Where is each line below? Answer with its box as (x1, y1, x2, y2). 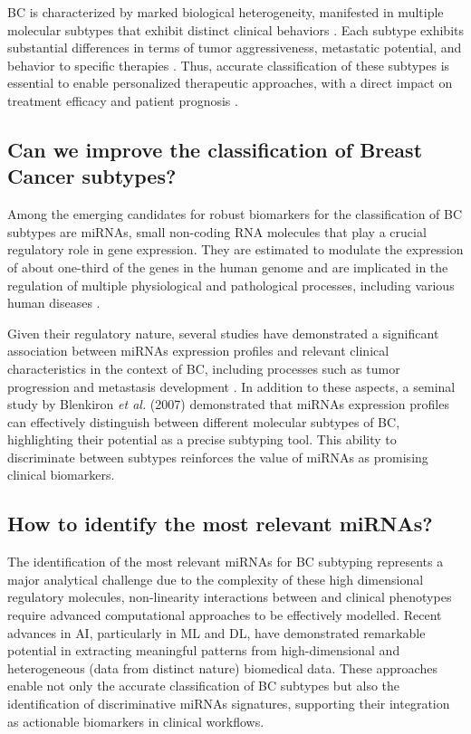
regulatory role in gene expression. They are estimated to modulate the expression (7, 240, 464, 259)
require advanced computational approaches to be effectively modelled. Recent (7, 605, 442, 624)
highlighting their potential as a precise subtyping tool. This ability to (7, 430, 397, 449)
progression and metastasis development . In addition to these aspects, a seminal (7, 377, 456, 396)
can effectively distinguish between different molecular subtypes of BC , (7, 412, 400, 431)
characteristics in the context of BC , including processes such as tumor (7, 358, 400, 377)
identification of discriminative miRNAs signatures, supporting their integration (7, 694, 450, 713)
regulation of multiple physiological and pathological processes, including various (7, 275, 455, 294)
